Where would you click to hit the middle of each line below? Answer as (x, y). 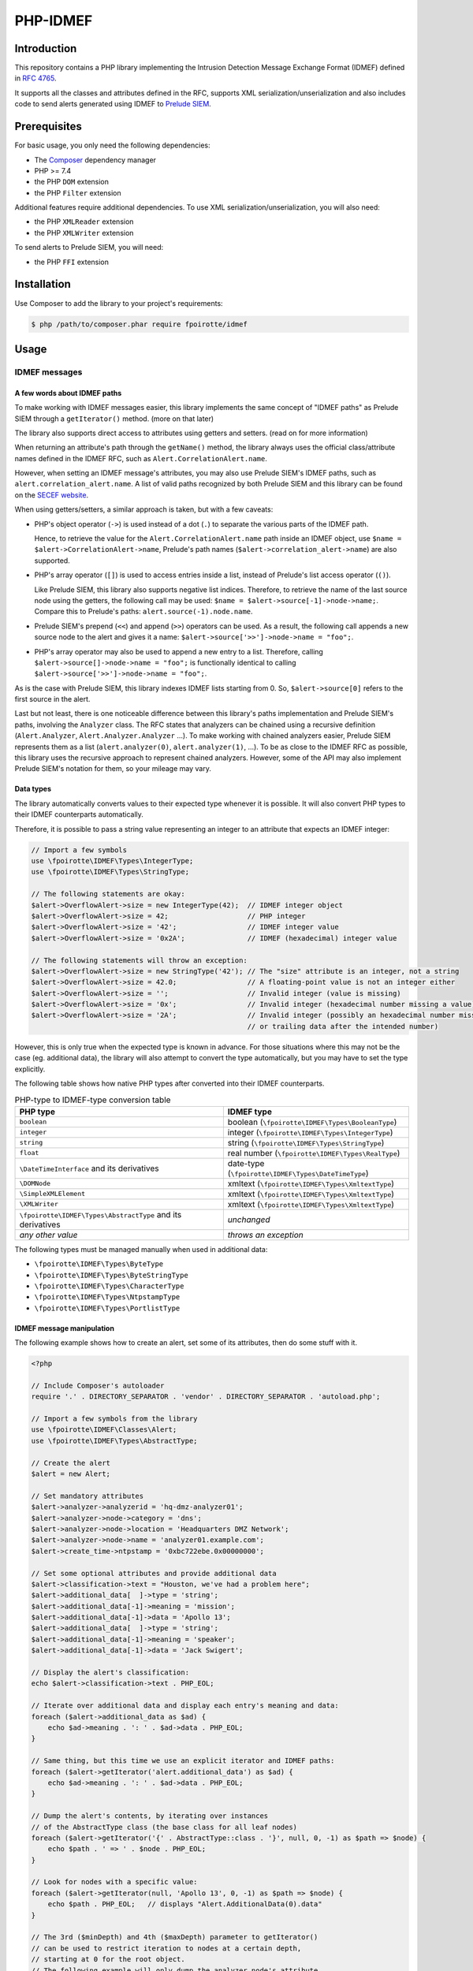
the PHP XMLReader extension (84, 222)
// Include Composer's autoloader (98, 1385)
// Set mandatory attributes (88, 1496)
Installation (43, 284)
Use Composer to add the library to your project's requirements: (119, 303)
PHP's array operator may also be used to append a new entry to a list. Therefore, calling (179, 651)
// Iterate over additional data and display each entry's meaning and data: (185, 1706)
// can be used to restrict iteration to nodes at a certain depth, (166, 1948)
